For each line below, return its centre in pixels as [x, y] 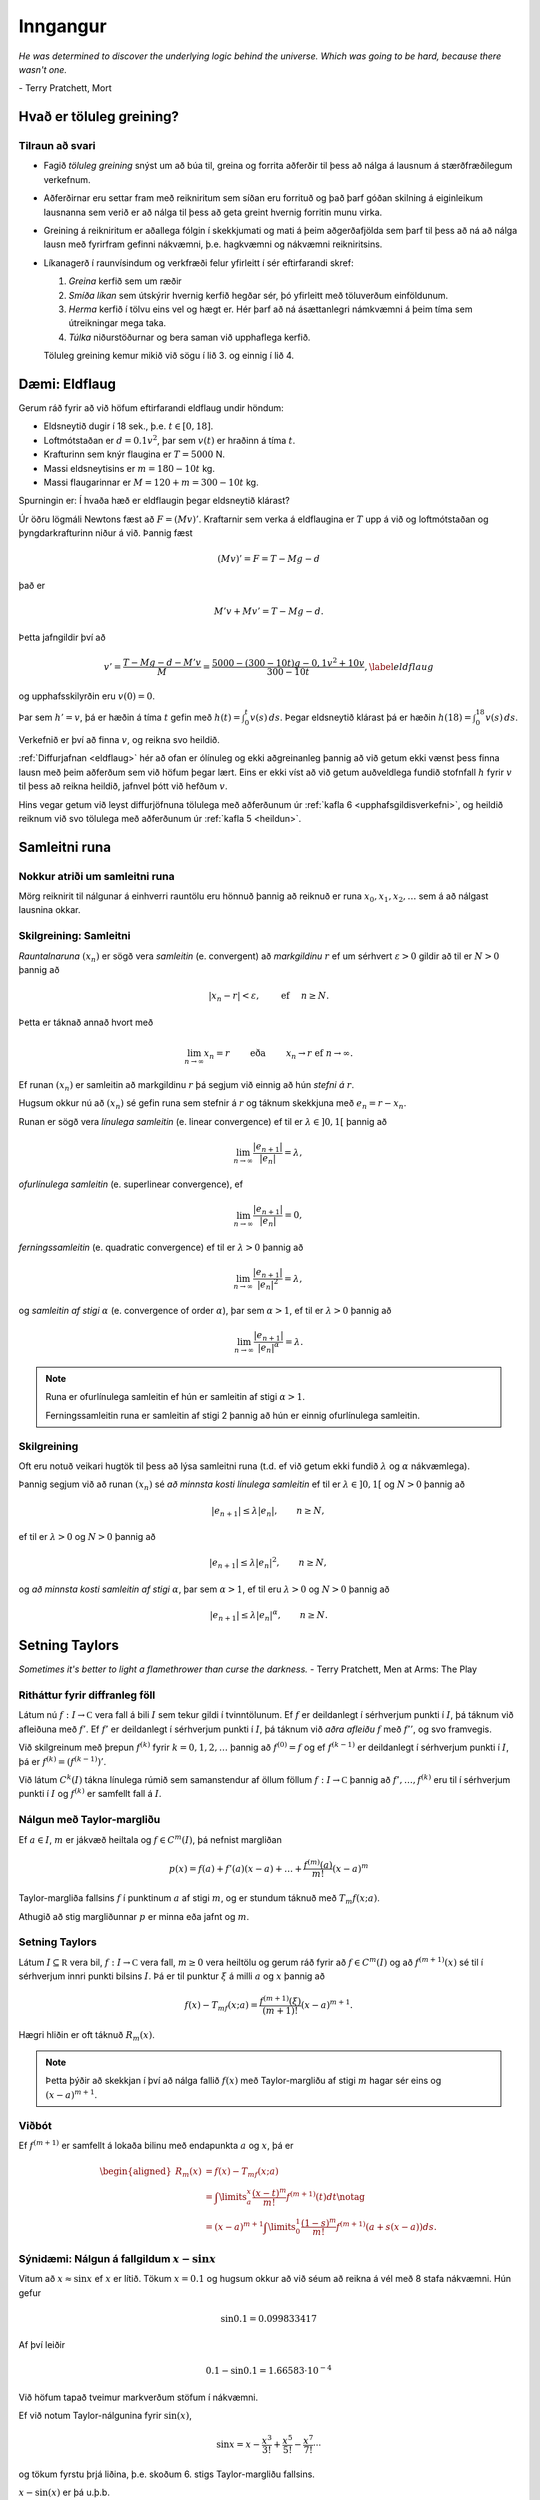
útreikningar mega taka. [117, 323]
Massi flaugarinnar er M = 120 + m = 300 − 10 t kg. [151, 482]
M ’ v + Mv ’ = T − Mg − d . [268, 611]
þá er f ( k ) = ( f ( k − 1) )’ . [62, 1760]
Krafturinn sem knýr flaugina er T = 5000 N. [134, 454]
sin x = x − [238, 2444]
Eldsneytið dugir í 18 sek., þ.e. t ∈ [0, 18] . [128, 426]
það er [32, 585]
